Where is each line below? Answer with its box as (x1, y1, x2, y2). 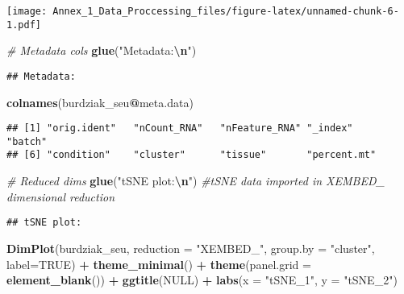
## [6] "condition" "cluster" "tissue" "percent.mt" (6, 149, 377, 161)
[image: (6, 6, 48, 17)
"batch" (6, 135, 48, 147)
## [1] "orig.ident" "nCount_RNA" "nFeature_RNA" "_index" (6, 122, 353, 135)
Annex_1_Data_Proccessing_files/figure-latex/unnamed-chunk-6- (52, 6, 399, 17)
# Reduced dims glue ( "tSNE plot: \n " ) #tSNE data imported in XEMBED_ (6, 172, 385, 189)
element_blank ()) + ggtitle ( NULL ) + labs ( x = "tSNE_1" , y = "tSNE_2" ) (6, 271, 398, 288)
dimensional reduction (6, 188, 115, 205)
